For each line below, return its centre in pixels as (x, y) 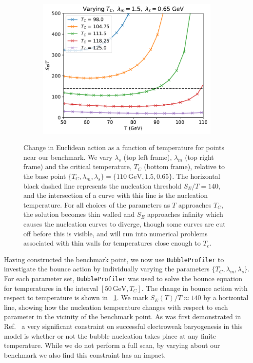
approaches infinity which (185, 214)
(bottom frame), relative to (184, 166)
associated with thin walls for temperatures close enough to (112, 243)
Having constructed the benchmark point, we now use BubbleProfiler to (114, 259)
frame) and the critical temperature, (78, 166)
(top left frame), (148, 157)
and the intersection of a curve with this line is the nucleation (116, 195)
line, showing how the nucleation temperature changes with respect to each (116, 307)
